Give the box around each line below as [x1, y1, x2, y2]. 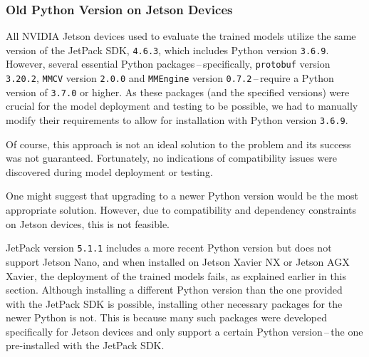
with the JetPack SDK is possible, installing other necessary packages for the [6, 296, 343, 311]
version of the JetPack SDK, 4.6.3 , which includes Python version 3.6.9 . [6, 42, 329, 57]
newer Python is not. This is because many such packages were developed [6, 310, 328, 325]
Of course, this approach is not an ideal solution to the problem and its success [6, 136, 351, 151]
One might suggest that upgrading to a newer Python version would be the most [6, 188, 358, 203]
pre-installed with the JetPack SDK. [6, 338, 165, 353]
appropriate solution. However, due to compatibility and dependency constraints [6, 202, 356, 217]
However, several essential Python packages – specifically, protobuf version [6, 56, 331, 71]
